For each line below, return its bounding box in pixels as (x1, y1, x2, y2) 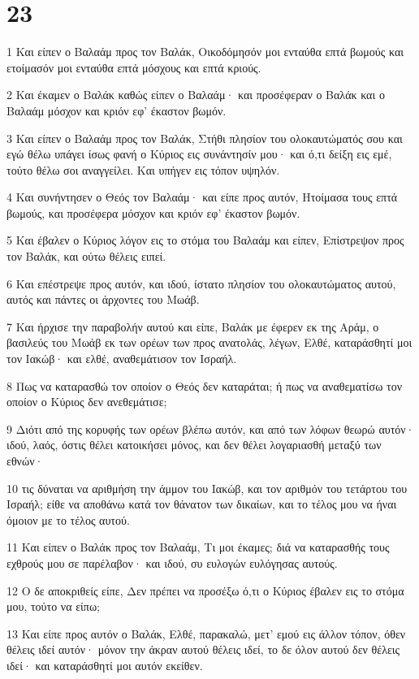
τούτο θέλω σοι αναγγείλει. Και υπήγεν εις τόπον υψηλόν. (6, 161, 280, 178)
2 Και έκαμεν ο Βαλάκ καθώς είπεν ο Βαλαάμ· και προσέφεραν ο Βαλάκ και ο (6, 86, 385, 103)
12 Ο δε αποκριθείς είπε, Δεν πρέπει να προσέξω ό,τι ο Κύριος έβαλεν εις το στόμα (6, 582, 404, 599)
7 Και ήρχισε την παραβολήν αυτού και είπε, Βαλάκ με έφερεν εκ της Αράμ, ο (6, 318, 379, 335)
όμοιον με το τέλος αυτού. (6, 511, 130, 528)
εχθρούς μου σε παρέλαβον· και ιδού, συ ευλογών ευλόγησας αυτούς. (6, 554, 338, 571)
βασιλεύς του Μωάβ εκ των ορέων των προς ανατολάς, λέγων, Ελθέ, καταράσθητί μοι (6, 334, 413, 351)
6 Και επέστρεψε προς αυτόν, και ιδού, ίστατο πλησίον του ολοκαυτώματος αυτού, (6, 275, 396, 292)
